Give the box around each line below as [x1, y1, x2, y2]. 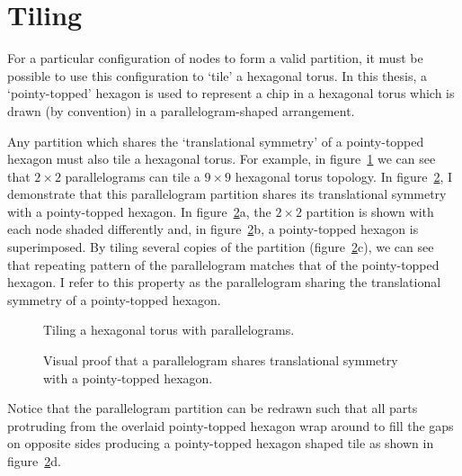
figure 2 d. [7, 452, 61, 470]
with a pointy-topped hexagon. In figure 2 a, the [7, 202, 271, 220]
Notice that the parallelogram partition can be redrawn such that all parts [7, 399, 418, 418]
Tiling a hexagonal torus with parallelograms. [43, 320, 295, 339]
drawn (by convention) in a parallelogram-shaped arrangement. [7, 101, 355, 120]
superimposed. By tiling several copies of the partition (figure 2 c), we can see [7, 238, 434, 256]
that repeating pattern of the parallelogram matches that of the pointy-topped [7, 255, 440, 274]
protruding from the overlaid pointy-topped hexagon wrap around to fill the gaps [7, 416, 454, 435]
